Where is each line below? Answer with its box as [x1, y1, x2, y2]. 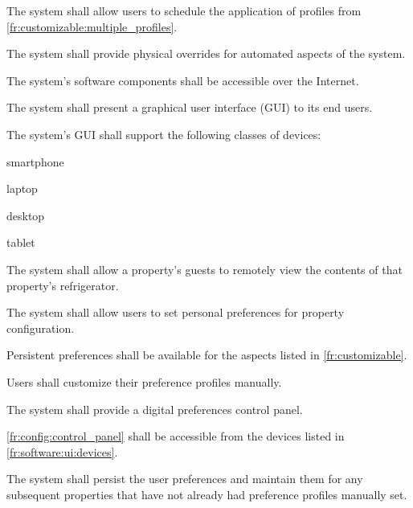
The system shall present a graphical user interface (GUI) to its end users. [6, 99, 373, 116]
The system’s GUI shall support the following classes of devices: [6, 125, 321, 142]
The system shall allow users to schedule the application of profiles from [6, 2, 362, 18]
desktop [6, 207, 45, 223]
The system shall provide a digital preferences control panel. [6, 400, 303, 417]
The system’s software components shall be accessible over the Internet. [6, 72, 359, 88]
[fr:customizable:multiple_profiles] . [6, 18, 178, 35]
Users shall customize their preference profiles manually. [6, 373, 282, 390]
